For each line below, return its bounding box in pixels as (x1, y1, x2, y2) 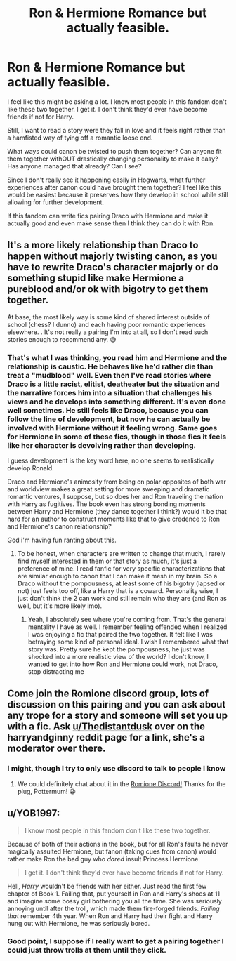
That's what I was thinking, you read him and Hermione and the (7, 352, 228, 362)
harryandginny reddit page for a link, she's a (7, 731, 206, 743)
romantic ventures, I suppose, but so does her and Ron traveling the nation (7, 493, 223, 501)
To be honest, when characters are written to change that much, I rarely (17, 550, 226, 558)
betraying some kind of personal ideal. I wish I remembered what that (27, 637, 229, 647)
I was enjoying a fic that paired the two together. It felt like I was (27, 630, 213, 639)
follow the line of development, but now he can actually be (7, 414, 211, 424)
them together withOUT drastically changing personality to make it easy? (7, 154, 218, 163)
